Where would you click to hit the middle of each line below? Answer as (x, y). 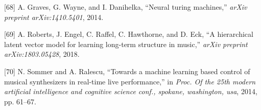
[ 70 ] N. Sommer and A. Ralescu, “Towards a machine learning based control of (127, 71)
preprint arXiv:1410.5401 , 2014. (54, 17)
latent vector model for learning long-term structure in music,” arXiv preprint (126, 44)
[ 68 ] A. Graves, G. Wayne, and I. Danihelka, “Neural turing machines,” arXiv (126, 7)
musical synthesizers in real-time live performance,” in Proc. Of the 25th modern (130, 81)
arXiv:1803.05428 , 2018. (42, 54)
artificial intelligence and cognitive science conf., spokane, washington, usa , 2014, (131, 91)
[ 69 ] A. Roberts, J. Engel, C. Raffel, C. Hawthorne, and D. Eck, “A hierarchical (129, 34)
